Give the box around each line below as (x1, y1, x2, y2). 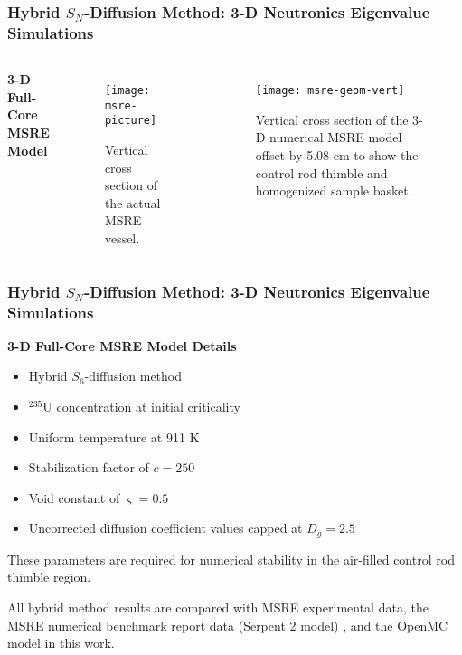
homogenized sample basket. (255, 181, 412, 200)
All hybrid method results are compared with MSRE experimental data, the (7, 598, 429, 617)
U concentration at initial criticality (42, 397, 240, 415)
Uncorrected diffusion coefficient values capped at (28, 518, 303, 537)
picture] (104, 114, 157, 128)
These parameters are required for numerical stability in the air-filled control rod (7, 549, 455, 568)
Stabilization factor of (28, 458, 149, 477)
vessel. (104, 229, 140, 248)
